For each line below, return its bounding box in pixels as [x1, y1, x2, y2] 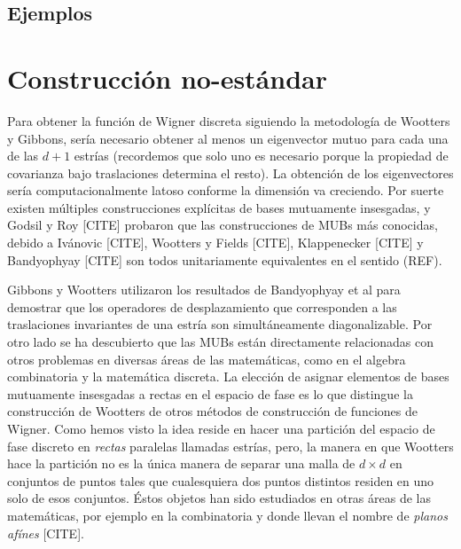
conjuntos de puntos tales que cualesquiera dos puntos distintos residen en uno [7, 471, 434, 490]
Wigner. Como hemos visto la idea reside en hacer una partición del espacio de [7, 420, 435, 437]
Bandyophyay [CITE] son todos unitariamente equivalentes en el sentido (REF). [7, 250, 442, 269]
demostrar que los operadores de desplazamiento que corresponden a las [7, 297, 397, 316]
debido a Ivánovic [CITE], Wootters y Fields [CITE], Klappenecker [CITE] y [7, 233, 424, 252]
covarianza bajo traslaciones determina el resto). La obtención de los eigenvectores [7, 163, 454, 182]
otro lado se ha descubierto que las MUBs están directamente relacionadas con [7, 333, 434, 351]
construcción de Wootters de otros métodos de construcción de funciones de [7, 402, 418, 420]
